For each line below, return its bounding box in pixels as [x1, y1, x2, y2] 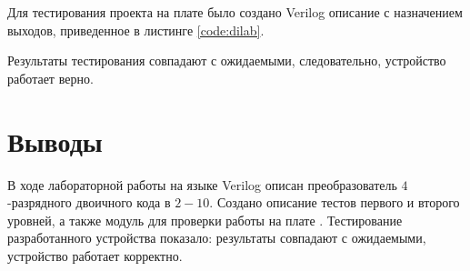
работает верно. [7, 68, 94, 87]
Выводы [7, 122, 103, 159]
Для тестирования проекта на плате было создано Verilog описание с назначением [7, 3, 463, 21]
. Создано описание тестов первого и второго [209, 193, 460, 212]
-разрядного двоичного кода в [7, 193, 171, 212]
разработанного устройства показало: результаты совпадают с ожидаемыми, [7, 228, 426, 247]
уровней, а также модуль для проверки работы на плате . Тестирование [7, 210, 403, 229]
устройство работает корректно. [7, 246, 183, 265]
